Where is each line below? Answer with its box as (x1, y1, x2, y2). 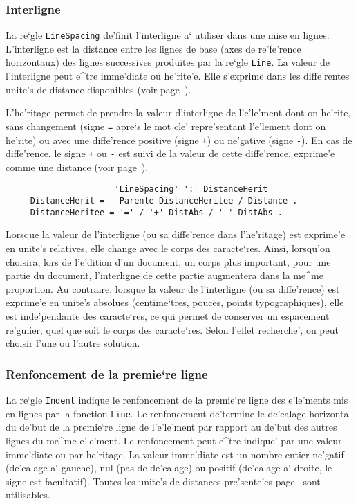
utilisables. (6, 487, 50, 502)
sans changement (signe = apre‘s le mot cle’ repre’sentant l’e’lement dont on (6, 118, 326, 133)
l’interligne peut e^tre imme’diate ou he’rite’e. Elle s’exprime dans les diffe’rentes (6, 69, 350, 83)
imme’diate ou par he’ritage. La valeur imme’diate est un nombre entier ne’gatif (6, 447, 344, 461)
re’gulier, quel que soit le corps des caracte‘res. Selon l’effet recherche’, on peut (6, 322, 339, 336)
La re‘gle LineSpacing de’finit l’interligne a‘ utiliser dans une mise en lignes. (6, 28, 330, 42)
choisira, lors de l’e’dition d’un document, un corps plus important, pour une (6, 254, 331, 269)
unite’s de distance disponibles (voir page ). (6, 82, 191, 96)
